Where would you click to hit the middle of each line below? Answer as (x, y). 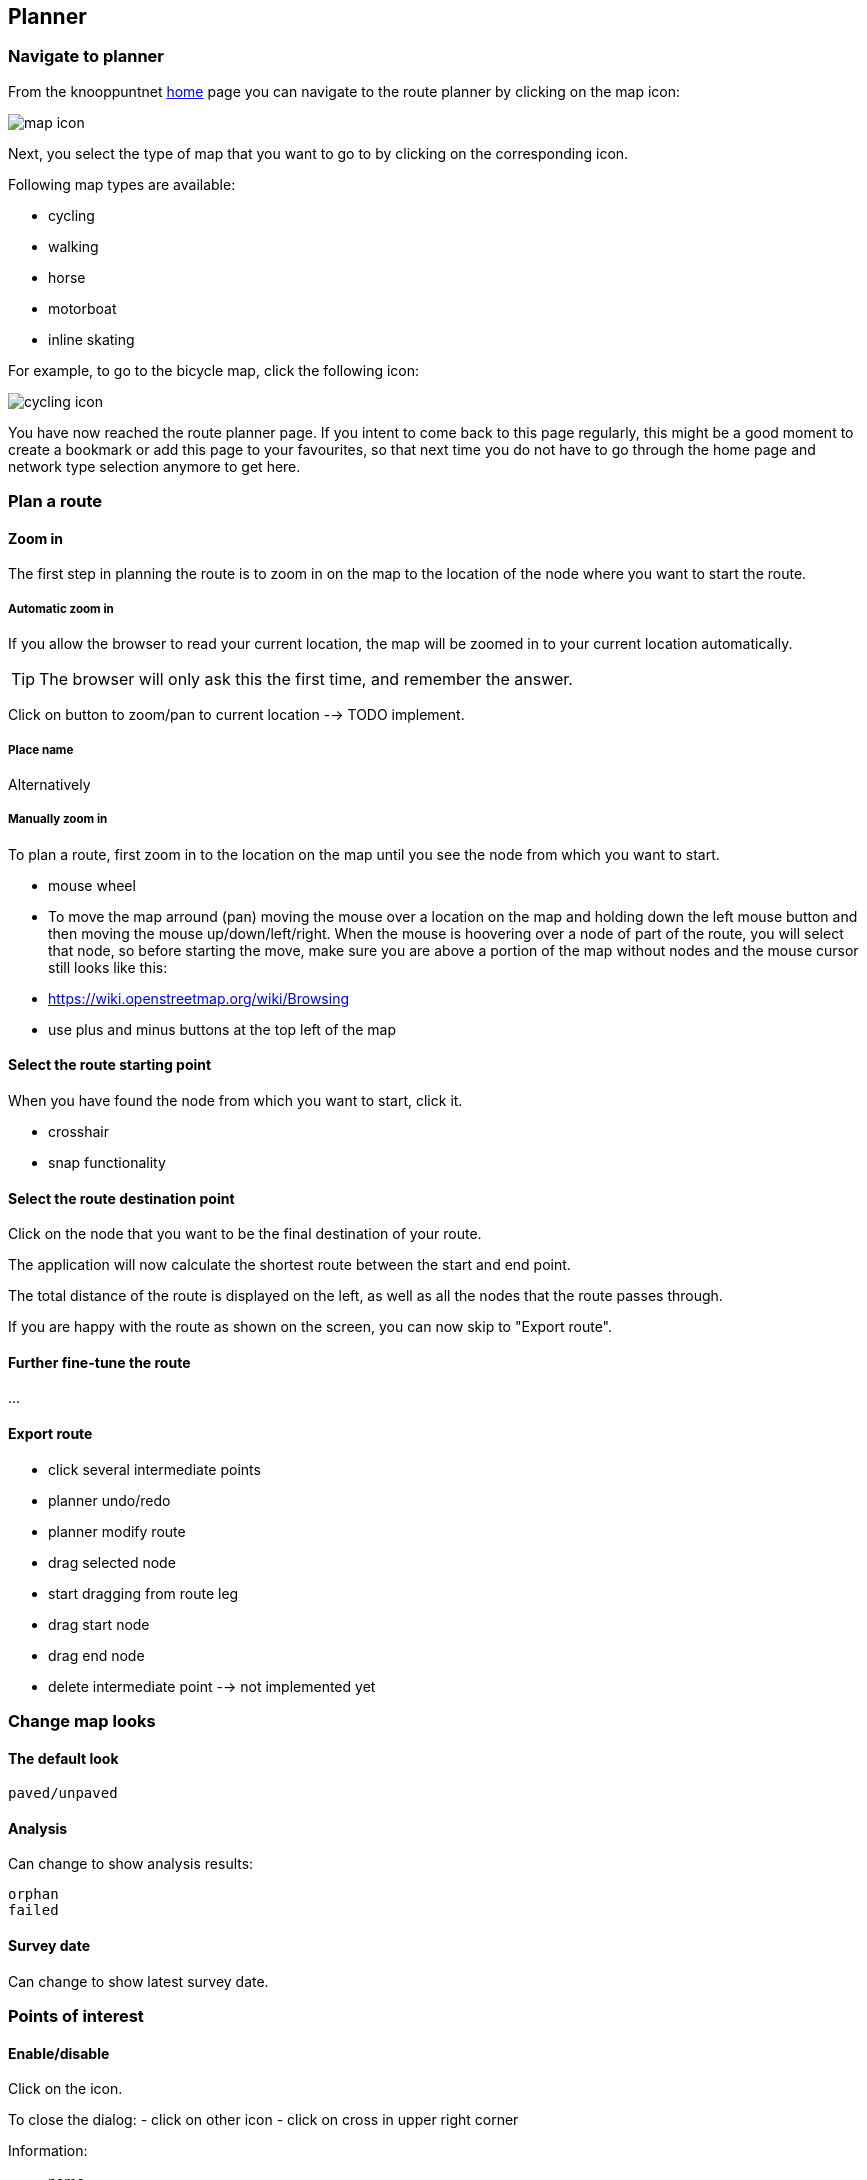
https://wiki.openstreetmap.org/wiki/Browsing (198, 998)
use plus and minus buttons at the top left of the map (222, 1029)
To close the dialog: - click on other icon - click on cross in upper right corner (263, 2120)
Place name (41, 749)
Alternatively (49, 784)
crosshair (79, 1131)
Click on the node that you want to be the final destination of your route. (245, 1234)
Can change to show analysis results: (131, 1864)
